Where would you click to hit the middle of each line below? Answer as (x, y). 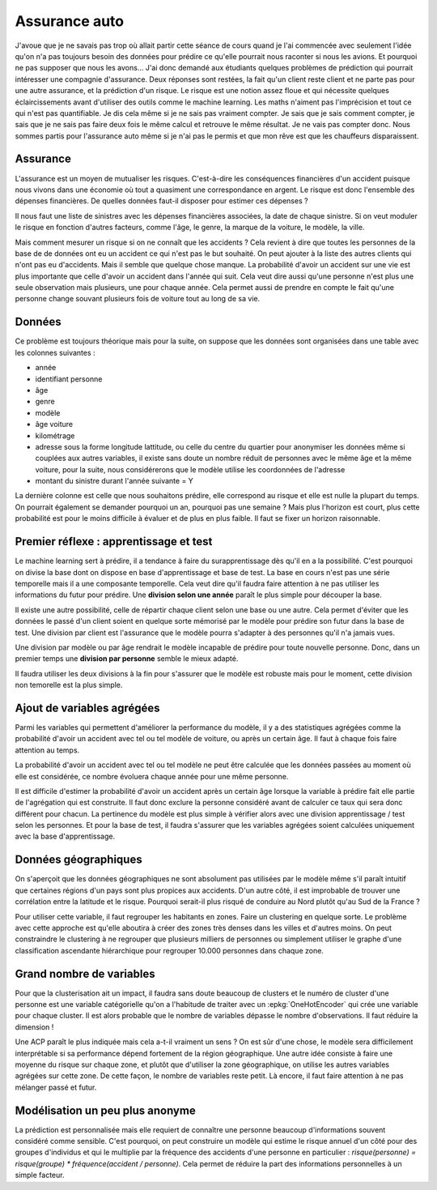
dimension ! (34, 1027)
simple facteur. (40, 1175)
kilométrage (55, 435)
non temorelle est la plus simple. (69, 685)
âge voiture (54, 424)
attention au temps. (47, 750)
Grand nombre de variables (85, 973)
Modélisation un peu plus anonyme (105, 1110)
